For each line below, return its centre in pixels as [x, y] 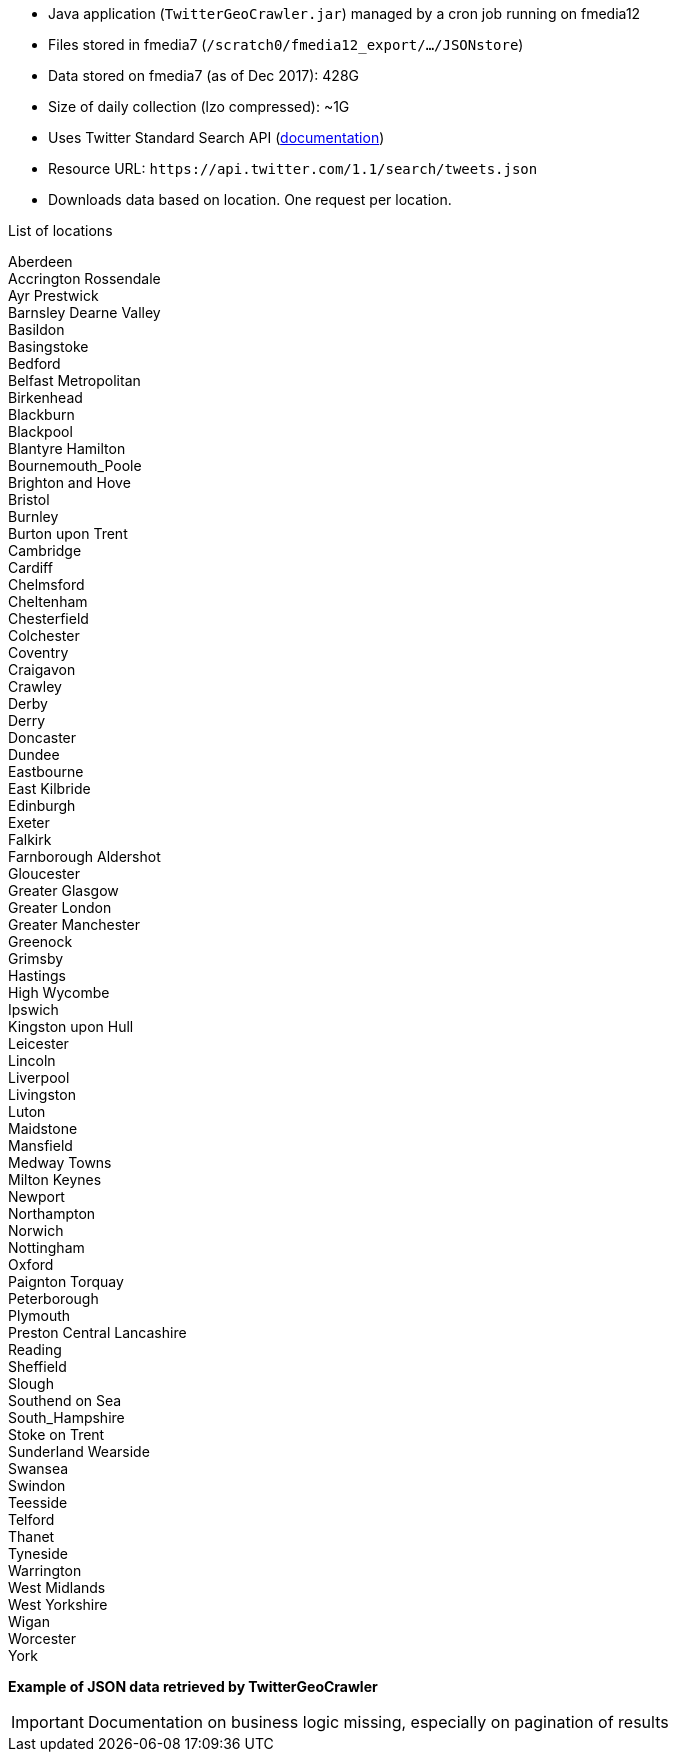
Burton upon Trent [68, 533]
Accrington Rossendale [84, 278]
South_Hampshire [66, 1417]
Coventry [38, 652]
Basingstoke [48, 346]
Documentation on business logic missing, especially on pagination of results [378, 1722]
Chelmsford [46, 584]
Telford [31, 1519]
